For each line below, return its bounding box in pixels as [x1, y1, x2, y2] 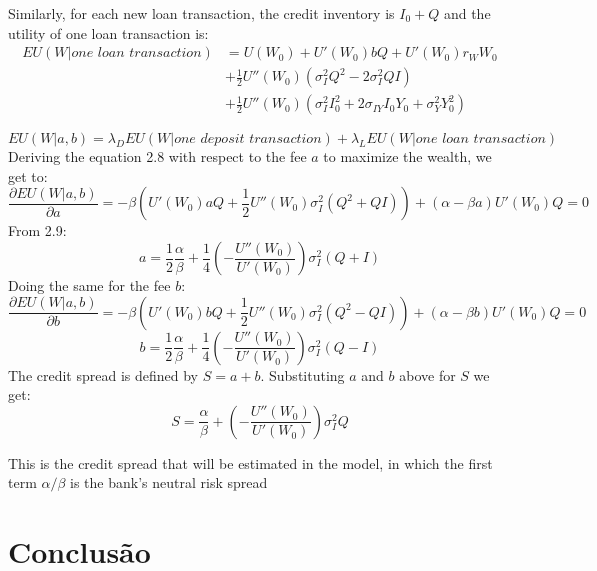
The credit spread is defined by [8, 364, 199, 385]
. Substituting [260, 364, 345, 385]
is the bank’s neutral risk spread [70, 472, 268, 493]
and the [443, 3, 491, 23]
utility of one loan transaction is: [8, 22, 209, 43]
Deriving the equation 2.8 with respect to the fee [8, 146, 307, 167]
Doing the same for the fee [8, 275, 171, 296]
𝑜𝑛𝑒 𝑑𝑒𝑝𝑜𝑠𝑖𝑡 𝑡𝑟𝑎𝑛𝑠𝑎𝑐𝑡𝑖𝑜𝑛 [174, 132, 322, 147]
